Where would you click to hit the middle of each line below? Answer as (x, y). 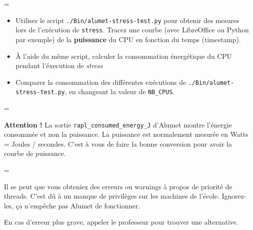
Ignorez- (234, 196)
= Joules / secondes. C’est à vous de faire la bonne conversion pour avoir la (118, 143)
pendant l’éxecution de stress (59, 65)
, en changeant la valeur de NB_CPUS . (120, 91)
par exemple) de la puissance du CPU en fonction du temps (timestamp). (128, 39)
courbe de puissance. (35, 153)
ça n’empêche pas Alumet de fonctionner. (78, 205)
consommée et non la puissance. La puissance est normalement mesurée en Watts (126, 134)
